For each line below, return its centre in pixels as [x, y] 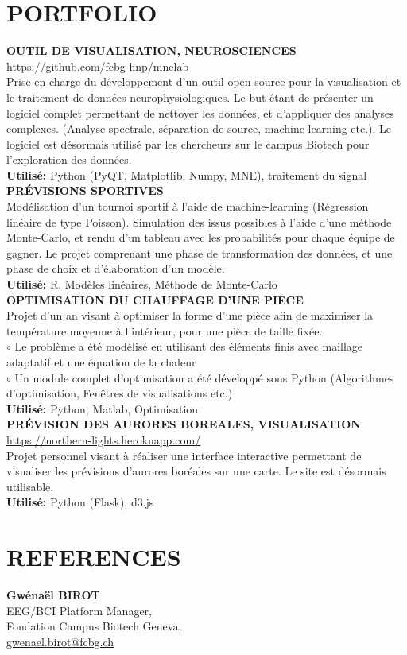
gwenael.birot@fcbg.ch [60, 641]
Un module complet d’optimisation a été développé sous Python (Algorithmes [204, 377]
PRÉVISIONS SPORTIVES [85, 190]
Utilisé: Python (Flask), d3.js [80, 502]
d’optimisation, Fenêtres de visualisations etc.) [120, 393]
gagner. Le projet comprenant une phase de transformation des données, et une [200, 252]
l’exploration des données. [69, 159]
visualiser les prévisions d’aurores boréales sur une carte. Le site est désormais [196, 471]
